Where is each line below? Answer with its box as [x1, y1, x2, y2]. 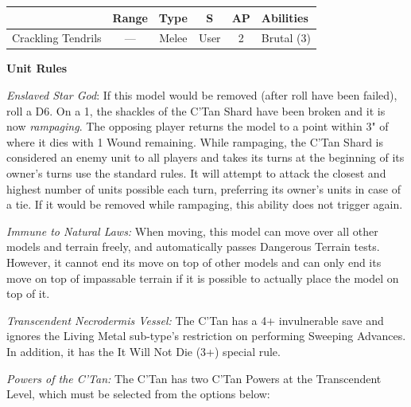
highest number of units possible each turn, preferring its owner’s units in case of [6, 180, 401, 197]
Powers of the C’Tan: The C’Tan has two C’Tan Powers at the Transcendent [6, 370, 382, 386]
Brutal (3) [261, 29, 311, 46]
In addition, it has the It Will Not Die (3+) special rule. [6, 342, 281, 359]
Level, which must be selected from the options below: [6, 385, 270, 402]
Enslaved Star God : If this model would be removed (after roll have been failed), [6, 87, 397, 104]
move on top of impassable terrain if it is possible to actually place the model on [6, 269, 399, 286]
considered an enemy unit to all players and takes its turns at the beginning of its [6, 149, 405, 166]
